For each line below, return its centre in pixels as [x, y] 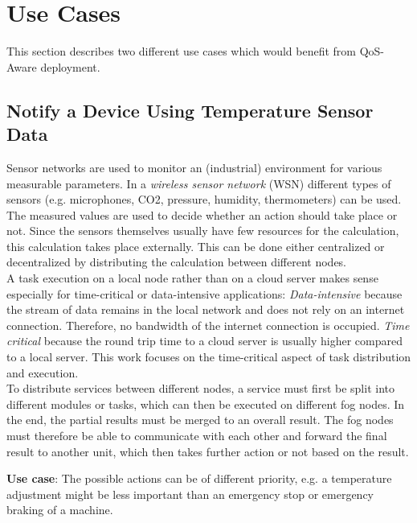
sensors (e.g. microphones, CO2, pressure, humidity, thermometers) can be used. [204, 199]
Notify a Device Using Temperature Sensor [190, 110]
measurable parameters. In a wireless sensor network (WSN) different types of [199, 183]
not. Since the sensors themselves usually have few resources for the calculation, [203, 231]
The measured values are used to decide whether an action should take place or [202, 214]
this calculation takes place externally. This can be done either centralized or [196, 246]
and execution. [43, 372]
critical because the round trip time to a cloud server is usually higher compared [204, 341]
